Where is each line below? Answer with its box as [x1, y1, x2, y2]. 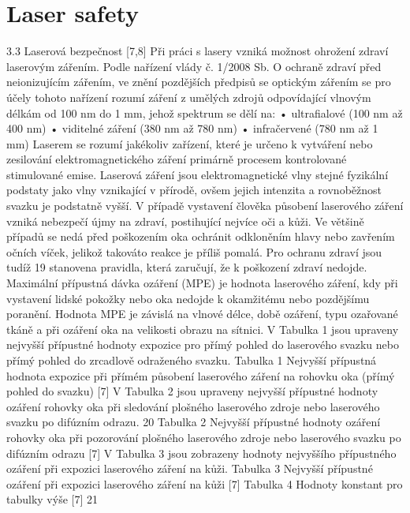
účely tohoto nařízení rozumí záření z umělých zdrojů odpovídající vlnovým [6, 88, 371, 105]
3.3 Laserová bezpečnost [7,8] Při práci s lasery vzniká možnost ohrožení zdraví [6, 43, 389, 59]
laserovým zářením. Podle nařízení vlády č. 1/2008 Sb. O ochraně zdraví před [6, 58, 382, 74]
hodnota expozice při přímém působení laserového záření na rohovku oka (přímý [6, 367, 395, 384]
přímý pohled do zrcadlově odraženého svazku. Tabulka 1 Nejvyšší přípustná [6, 352, 377, 368]
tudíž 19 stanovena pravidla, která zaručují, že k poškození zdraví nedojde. [6, 259, 367, 275]
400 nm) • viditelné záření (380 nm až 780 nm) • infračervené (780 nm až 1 [6, 120, 378, 137]
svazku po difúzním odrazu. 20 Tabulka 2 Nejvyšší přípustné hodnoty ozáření [6, 414, 381, 430]
